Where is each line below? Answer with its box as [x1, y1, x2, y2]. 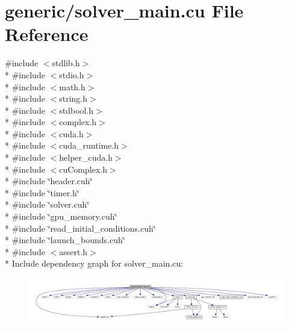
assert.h [59, 245, 88, 258]
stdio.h [59, 68, 84, 81]
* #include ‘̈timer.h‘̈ [5, 186, 79, 199]
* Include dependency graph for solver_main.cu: [5, 257, 184, 270]
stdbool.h [59, 104, 94, 116]
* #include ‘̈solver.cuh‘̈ [5, 198, 90, 211]
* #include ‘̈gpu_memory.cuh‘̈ [5, 210, 117, 223]
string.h [59, 92, 88, 105]
